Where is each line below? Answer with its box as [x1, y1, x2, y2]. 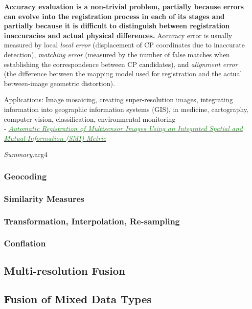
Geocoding [4, 170, 47, 182]
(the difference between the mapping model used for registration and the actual [4, 68, 242, 79]
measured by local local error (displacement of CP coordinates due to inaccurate [4, 40, 245, 50]
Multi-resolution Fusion [4, 263, 125, 278]
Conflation [4, 237, 46, 249]
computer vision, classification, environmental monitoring [4, 113, 176, 124]
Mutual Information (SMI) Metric [4, 132, 106, 143]
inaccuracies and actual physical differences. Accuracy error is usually [4, 30, 232, 40]
